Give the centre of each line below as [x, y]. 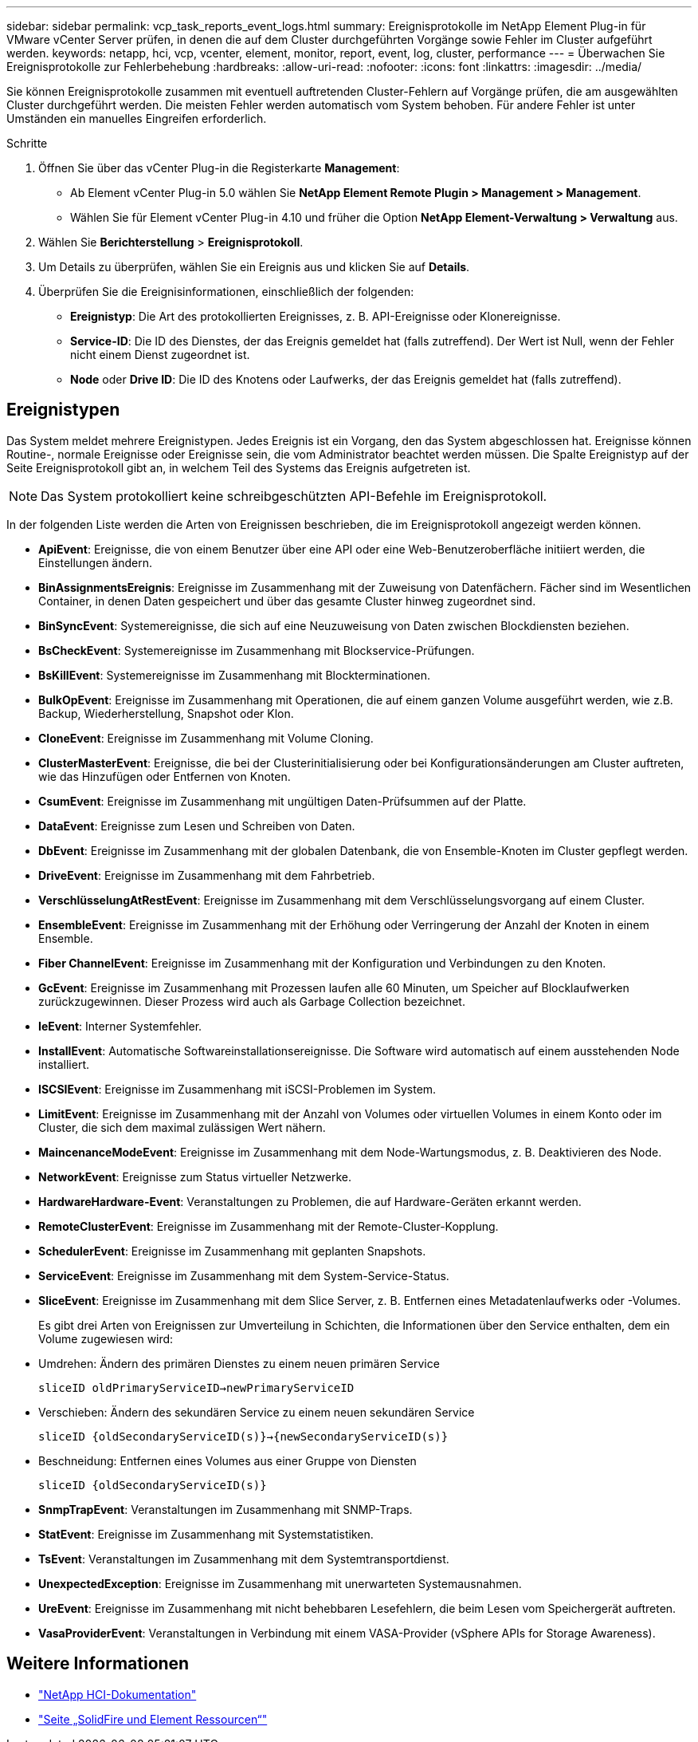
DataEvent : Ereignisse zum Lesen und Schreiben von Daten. [197, 826]
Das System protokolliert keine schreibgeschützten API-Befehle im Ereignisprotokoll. [294, 496]
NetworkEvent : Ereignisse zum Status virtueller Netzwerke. [195, 1176]
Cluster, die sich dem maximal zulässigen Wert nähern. [182, 1127]
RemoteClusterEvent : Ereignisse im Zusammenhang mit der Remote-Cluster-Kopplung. [269, 1226]
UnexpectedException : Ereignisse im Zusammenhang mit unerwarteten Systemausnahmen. [280, 1583]
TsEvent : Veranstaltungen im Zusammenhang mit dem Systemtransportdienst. [244, 1559]
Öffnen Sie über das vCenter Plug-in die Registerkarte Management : [219, 168]
